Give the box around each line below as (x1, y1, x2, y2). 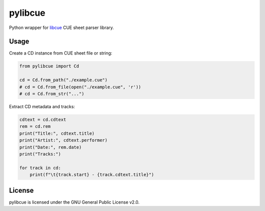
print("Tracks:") (19, 151, 61, 157)
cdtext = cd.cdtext (19, 117, 66, 122)
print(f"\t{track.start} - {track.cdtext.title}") (29, 172, 154, 178)
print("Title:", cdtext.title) (19, 130, 95, 136)
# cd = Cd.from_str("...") (19, 91, 84, 96)
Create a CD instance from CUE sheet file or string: (9, 50, 112, 56)
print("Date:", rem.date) (19, 144, 82, 150)
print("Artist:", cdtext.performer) (19, 138, 108, 143)
